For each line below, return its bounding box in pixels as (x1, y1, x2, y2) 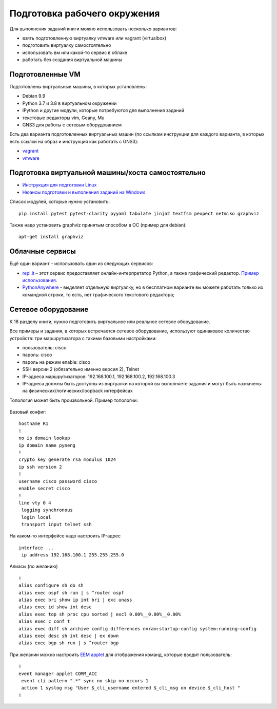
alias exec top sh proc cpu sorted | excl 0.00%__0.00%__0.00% (18, 611, 181, 617)
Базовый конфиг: (9, 409, 47, 415)
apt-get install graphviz (18, 234, 84, 240)
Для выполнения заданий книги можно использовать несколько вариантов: (9, 26, 177, 32)
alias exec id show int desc (18, 604, 92, 610)
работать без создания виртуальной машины (22, 57, 123, 63)
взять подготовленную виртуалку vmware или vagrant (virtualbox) (22, 35, 167, 41)
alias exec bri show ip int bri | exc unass (18, 597, 133, 603)
